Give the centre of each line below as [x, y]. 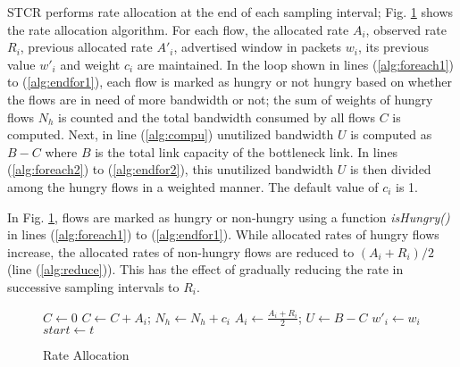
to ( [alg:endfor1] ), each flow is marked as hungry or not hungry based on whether [230, 82]
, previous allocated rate [86, 47]
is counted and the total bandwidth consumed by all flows [217, 117]
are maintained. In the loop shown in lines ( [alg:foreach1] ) [296, 64]
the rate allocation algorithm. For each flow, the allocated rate [178, 29]
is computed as [391, 134]
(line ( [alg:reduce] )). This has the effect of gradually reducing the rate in [205, 269]
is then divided [390, 169]
